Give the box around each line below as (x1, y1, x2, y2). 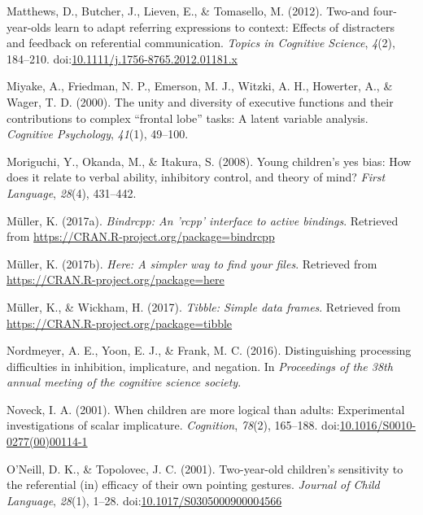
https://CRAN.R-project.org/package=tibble (7, 314, 233, 331)
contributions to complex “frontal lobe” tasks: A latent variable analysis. (7, 109, 368, 126)
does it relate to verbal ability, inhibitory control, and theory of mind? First (7, 168, 386, 185)
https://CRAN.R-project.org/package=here (7, 271, 225, 288)
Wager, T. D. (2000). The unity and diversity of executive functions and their (7, 93, 394, 110)
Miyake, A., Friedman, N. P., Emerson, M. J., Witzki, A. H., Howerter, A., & (7, 77, 393, 94)
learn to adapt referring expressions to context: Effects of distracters (55, 18, 395, 35)
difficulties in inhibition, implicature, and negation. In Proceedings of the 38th (7, 357, 393, 374)
